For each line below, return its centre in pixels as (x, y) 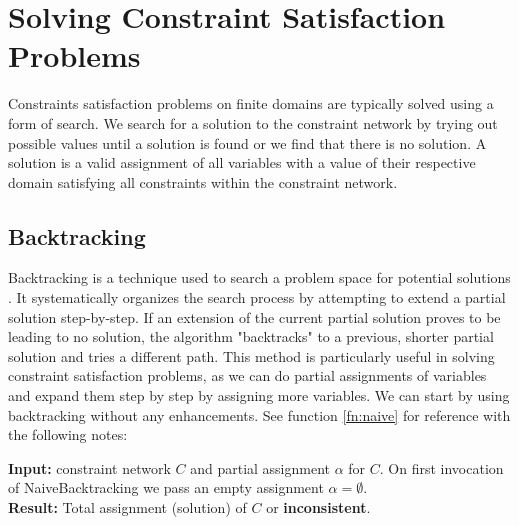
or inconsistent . (318, 507)
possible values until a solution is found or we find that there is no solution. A (247, 142)
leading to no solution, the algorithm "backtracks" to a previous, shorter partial (251, 336)
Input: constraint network (89, 467)
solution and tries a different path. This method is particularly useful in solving (251, 355)
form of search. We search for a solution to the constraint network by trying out (253, 122)
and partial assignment (260, 467)
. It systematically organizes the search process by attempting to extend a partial (257, 297)
